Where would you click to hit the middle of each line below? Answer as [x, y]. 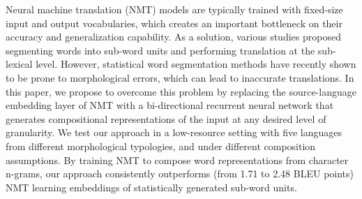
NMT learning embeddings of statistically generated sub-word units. [151, 187]
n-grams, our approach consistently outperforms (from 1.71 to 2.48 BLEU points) [180, 174]
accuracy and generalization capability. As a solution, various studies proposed [173, 37]
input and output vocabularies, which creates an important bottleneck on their [174, 23]
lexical [19, 64]
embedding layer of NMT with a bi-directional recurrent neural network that [170, 105]
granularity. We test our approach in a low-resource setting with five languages [174, 132]
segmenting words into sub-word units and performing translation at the [160, 50]
